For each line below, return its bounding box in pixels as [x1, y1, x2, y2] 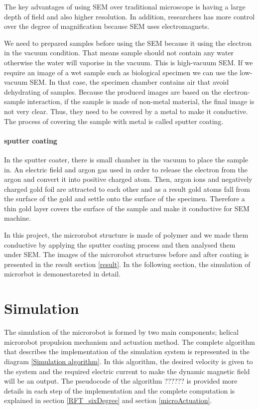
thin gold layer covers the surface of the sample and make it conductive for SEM [4, 203, 250, 213]
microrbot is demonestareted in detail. [4, 269, 121, 279]
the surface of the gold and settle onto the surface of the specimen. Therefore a [4, 193, 245, 204]
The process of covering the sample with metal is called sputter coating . [4, 116, 224, 126]
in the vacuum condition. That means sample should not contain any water [4, 47, 234, 58]
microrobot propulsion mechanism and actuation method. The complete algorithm [4, 336, 255, 347]
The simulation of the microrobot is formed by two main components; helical [4, 327, 239, 337]
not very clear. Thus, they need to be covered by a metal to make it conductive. [4, 106, 248, 116]
